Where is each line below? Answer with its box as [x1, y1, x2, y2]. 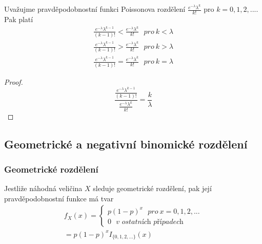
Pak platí [4, 13, 33, 24]
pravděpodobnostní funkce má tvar [4, 193, 114, 203]
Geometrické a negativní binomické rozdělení [4, 136, 248, 152]
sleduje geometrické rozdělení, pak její [93, 183, 212, 194]
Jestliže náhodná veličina [4, 183, 83, 194]
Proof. [4, 76, 23, 87]
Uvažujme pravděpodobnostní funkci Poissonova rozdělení [4, 4, 186, 14]
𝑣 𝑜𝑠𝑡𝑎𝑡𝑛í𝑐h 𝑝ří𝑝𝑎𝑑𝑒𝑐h [116, 218, 184, 226]
